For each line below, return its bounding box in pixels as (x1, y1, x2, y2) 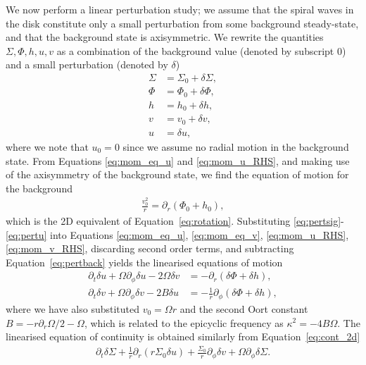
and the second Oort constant (179, 301, 308, 316)
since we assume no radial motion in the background (122, 139, 349, 154)
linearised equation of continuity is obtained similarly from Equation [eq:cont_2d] (6, 329, 360, 344)
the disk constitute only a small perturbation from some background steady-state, (6, 16, 359, 30)
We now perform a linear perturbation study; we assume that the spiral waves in (6, 2, 354, 16)
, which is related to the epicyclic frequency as (84, 315, 284, 330)
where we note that (6, 139, 89, 154)
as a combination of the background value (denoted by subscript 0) (56, 43, 346, 58)
